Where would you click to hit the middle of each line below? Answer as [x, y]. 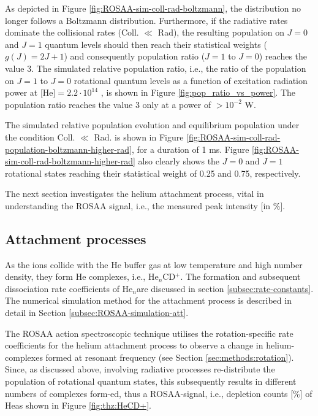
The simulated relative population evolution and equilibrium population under [152, 125]
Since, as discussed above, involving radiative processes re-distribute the [140, 369]
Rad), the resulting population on [221, 32]
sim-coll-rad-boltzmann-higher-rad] [70, 161]
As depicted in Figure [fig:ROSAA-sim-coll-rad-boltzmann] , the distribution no [153, 8]
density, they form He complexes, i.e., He [82, 276]
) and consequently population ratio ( [134, 56]
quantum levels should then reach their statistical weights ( [156, 44]
